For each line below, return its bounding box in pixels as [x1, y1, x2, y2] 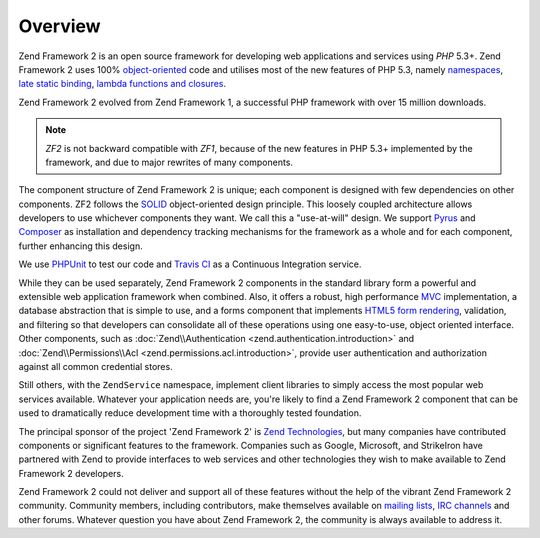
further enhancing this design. [18, 240, 144, 252]
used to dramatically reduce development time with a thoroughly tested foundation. [18, 407, 362, 419]
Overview [18, 15, 101, 37]
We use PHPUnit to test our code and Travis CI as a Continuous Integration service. [18, 258, 362, 270]
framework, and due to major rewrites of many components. [45, 156, 294, 168]
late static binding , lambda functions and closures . [18, 78, 227, 90]
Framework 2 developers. [18, 467, 124, 479]
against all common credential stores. [18, 360, 174, 372]
